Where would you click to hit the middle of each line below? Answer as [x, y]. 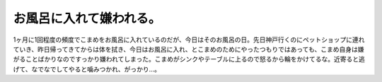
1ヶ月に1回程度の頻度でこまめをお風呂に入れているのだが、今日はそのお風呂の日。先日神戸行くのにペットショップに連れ [189, 40]
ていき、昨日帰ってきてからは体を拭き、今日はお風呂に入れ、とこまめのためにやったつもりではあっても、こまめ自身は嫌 [189, 49]
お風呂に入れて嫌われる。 [87, 18]
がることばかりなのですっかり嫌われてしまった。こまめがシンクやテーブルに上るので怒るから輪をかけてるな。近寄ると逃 [189, 59]
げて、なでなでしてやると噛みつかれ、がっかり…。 [87, 69]
